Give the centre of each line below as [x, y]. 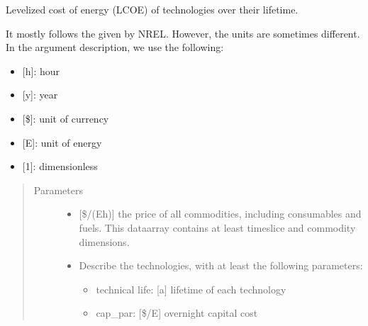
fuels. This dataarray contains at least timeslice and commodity [217, 227]
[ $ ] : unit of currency [66, 118]
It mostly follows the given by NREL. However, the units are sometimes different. [183, 33]
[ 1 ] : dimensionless [60, 166]
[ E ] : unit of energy [62, 142]
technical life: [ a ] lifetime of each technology [191, 289]
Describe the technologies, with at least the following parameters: [221, 265]
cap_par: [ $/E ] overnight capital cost [177, 313]
